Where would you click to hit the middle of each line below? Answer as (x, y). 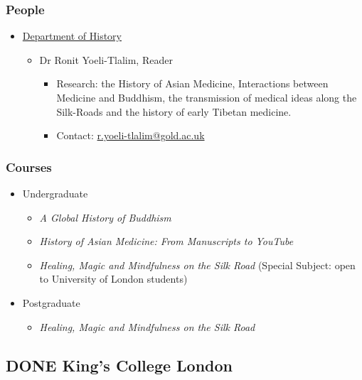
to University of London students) (113, 279)
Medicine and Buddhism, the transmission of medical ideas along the (207, 97)
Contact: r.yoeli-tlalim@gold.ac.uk (131, 135)
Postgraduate (51, 302)
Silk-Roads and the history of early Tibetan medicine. (174, 111)
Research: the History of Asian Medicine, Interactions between (192, 83)
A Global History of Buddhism (105, 217)
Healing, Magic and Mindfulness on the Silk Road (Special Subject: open (197, 265)
